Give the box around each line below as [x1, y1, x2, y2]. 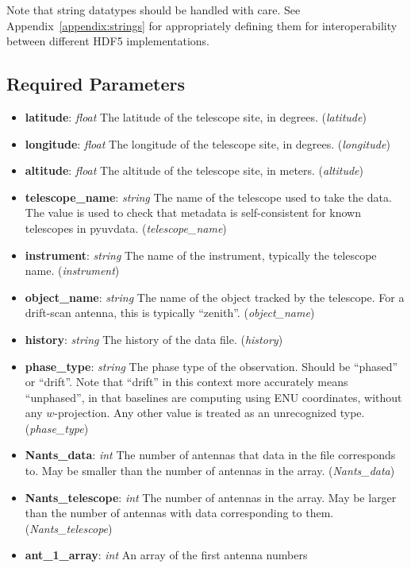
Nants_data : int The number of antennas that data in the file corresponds [25, 446, 396, 463]
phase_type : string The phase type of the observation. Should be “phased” [25, 357, 398, 374]
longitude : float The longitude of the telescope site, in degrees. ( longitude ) [25, 135, 390, 152]
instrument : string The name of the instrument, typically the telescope [25, 246, 377, 263]
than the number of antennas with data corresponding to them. [25, 504, 334, 521]
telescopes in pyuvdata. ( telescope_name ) [25, 219, 227, 236]
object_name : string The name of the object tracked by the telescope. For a [25, 288, 405, 305]
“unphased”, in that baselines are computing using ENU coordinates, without [25, 388, 402, 405]
